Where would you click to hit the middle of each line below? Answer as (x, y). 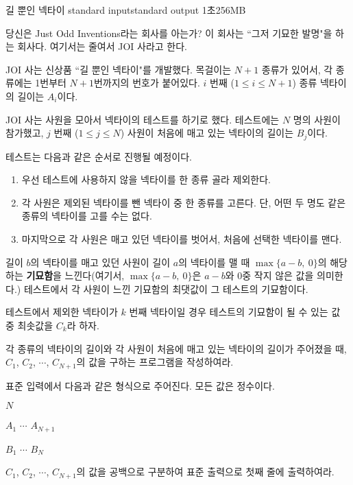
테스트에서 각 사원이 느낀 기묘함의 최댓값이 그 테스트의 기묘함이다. (166, 288)
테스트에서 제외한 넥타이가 (62, 312)
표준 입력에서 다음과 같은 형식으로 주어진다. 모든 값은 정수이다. (140, 385)
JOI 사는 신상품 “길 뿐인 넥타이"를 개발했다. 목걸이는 (119, 69)
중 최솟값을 (29, 325)
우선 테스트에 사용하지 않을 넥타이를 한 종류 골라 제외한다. (146, 179)
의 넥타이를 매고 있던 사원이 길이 (100, 262)
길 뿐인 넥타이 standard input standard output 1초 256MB (126, 10)
